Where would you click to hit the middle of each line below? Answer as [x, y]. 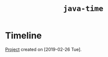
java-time [83, 9]
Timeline [24, 36]
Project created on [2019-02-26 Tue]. [43, 49]
